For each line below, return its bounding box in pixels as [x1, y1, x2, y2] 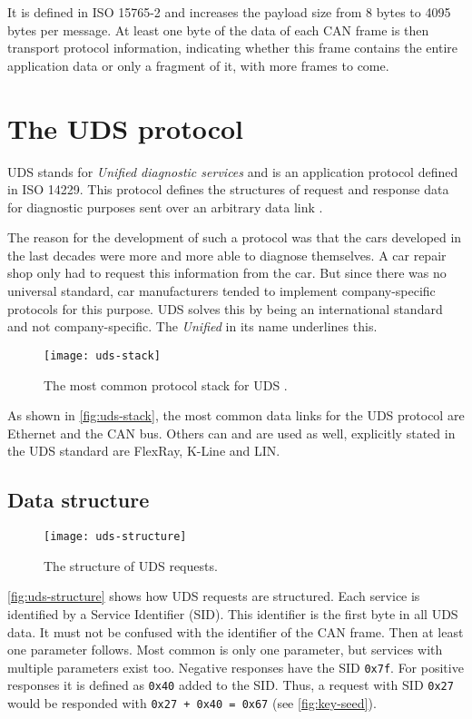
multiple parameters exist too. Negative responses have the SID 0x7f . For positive [7, 657, 464, 676]
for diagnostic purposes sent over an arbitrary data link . [7, 197, 323, 216]
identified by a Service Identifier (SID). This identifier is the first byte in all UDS [7, 604, 458, 623]
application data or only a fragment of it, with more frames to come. [7, 55, 389, 74]
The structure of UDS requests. [44, 556, 218, 575]
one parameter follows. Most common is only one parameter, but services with [7, 640, 443, 659]
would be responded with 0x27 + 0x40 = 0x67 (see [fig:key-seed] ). [7, 694, 377, 713]
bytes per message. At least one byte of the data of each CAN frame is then [7, 20, 429, 39]
